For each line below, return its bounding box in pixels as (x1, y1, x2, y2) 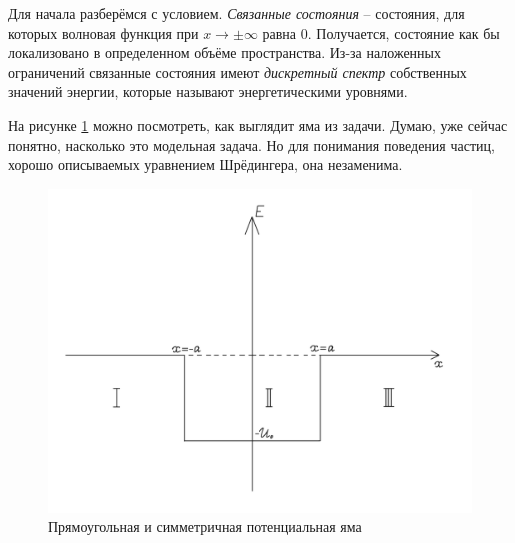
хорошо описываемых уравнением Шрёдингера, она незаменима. (8, 154, 403, 175)
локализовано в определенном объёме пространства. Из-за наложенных (8, 42, 442, 63)
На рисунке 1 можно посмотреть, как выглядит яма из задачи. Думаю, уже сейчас (8, 114, 508, 135)
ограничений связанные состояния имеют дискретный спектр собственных (8, 61, 467, 82)
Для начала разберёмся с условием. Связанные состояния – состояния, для (8, 3, 465, 23)
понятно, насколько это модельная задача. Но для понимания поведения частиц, (8, 134, 495, 155)
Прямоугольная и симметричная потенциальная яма (48, 516, 362, 537)
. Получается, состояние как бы (307, 22, 500, 43)
